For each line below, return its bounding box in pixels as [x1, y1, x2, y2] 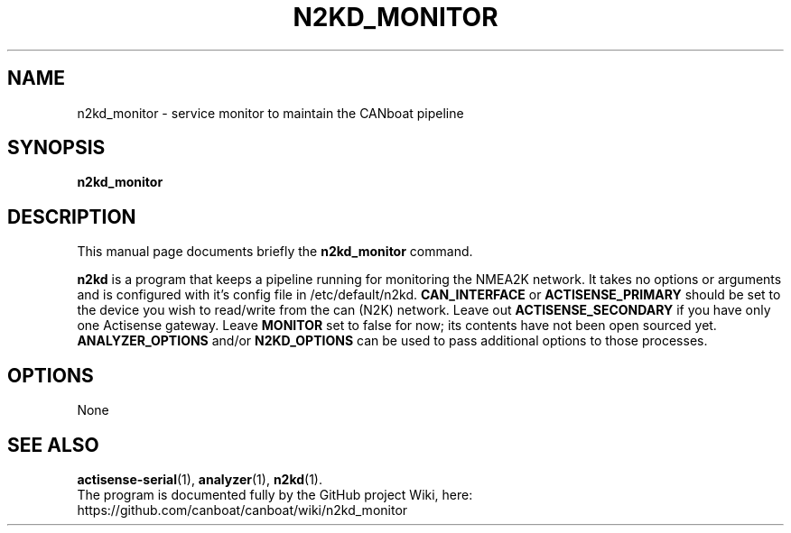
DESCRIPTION [7, 205, 136, 228]
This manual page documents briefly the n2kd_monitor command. [77, 244, 473, 260]
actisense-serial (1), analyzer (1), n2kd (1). [77, 471, 322, 487]
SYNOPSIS [7, 136, 106, 160]
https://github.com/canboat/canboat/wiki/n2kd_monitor [77, 501, 408, 518]
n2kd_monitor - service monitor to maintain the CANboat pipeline [77, 105, 464, 121]
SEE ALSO [7, 433, 99, 456]
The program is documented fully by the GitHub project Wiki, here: [77, 486, 473, 502]
